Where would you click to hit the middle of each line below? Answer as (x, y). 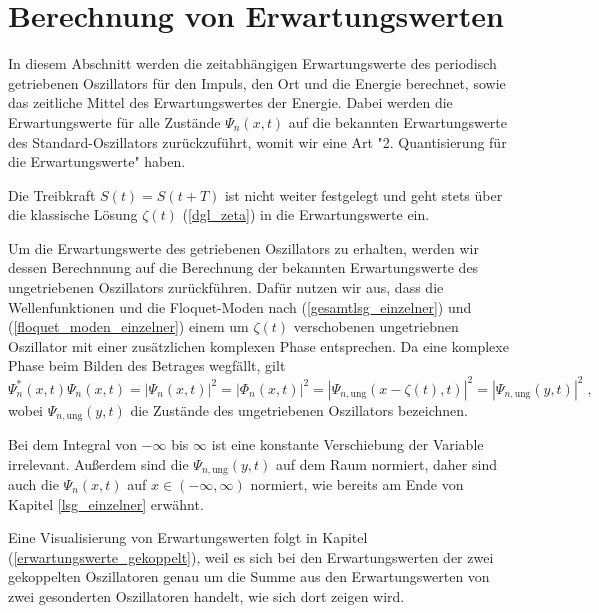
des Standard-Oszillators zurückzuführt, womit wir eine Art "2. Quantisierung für (257, 141)
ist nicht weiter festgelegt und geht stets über (363, 194)
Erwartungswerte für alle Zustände (114, 121)
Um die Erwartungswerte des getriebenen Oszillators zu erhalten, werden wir (243, 247)
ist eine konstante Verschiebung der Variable (347, 443)
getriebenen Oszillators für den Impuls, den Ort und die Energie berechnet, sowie (257, 82)
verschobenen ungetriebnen (376, 326)
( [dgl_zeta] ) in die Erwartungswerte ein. (306, 214)
